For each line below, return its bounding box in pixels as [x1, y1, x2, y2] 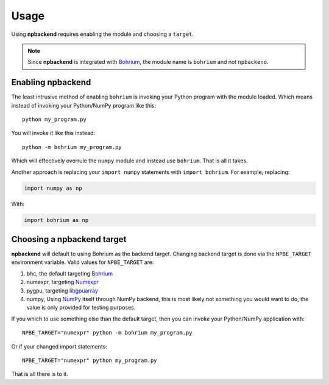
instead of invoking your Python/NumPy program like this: [11, 102, 157, 109]
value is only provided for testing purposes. [26, 304, 136, 311]
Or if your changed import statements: [11, 342, 108, 350]
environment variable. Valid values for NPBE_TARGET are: [11, 258, 154, 266]
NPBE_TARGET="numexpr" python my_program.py [22, 356, 158, 364]
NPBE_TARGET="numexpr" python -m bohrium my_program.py [22, 329, 193, 336]
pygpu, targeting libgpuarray [26, 286, 99, 294]
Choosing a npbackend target [11, 234, 127, 245]
